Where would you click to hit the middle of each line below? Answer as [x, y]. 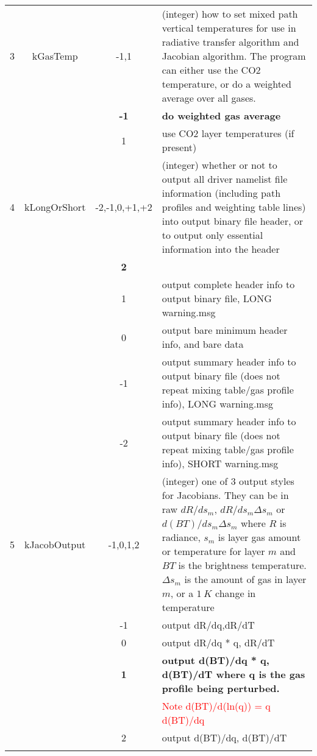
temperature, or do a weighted [226, 84]
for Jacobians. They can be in [225, 495]
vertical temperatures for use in [229, 28]
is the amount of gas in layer [245, 579]
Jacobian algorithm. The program [234, 56]
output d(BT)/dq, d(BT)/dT [224, 737]
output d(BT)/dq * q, [215, 660]
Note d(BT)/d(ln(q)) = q [216, 706]
